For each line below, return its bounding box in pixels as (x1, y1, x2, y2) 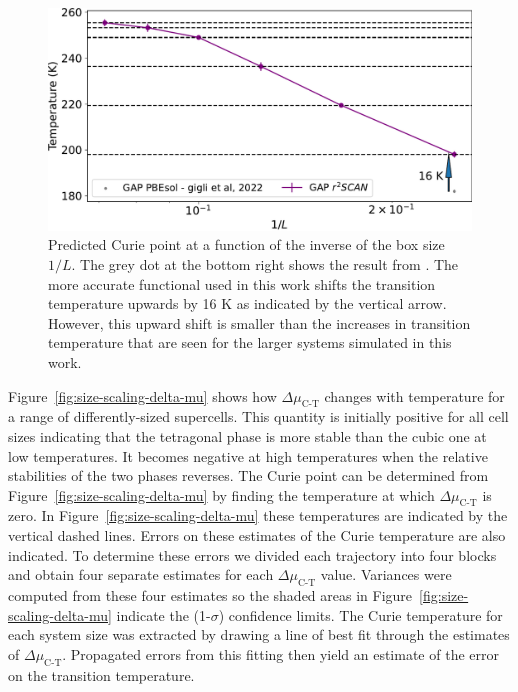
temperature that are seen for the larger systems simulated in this (48, 332, 452, 353)
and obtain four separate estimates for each (8, 564, 274, 585)
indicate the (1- (116, 604, 211, 625)
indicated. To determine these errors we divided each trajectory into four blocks (8, 544, 497, 565)
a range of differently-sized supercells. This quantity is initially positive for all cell (8, 406, 509, 427)
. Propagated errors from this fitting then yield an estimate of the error (62, 643, 499, 664)
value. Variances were (320, 564, 452, 585)
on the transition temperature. (8, 664, 195, 685)
